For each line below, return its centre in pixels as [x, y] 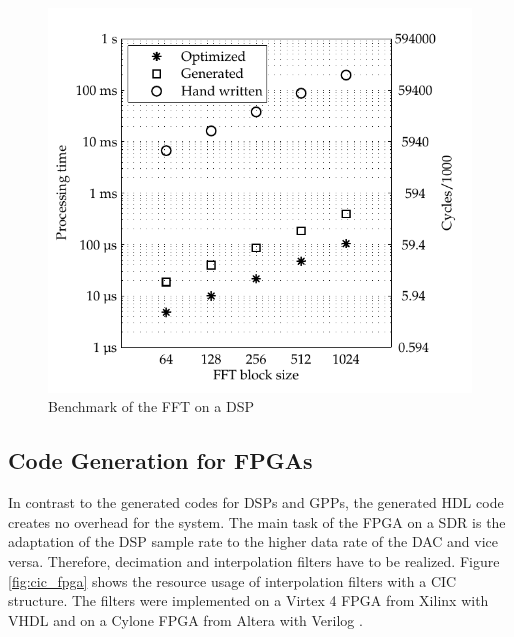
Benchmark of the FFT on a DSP [151, 406]
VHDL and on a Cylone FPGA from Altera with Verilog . [185, 619]
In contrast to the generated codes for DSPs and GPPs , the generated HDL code [256, 502]
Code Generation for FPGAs [160, 460]
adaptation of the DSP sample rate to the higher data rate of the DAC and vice [253, 541]
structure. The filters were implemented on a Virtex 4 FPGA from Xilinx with [248, 600]
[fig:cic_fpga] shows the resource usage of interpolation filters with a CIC [232, 580]
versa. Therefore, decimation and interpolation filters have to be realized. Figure [254, 561]
